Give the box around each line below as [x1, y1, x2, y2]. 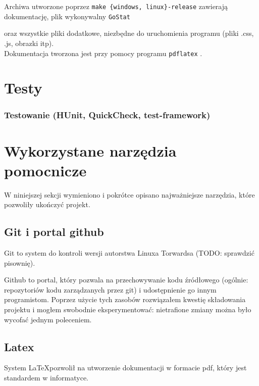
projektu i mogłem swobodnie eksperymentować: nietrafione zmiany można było [4, 304, 251, 315]
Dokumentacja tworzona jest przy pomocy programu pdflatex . [4, 47, 202, 58]
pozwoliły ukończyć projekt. [4, 199, 90, 210]
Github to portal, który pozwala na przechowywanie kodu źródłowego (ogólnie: [4, 274, 248, 285]
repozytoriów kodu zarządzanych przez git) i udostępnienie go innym [4, 284, 217, 295]
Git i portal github [4, 224, 104, 239]
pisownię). [4, 257, 35, 268]
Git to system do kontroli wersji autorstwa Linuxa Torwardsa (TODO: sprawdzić [4, 248, 254, 258]
